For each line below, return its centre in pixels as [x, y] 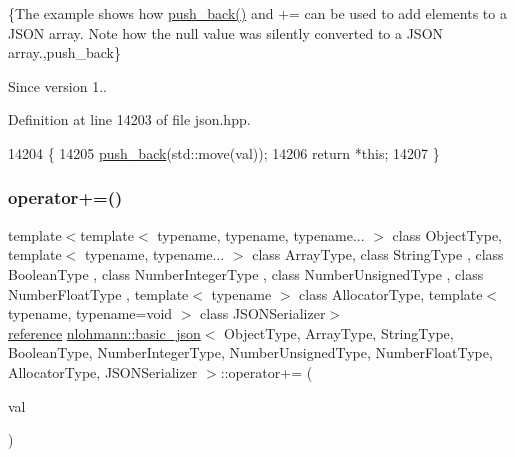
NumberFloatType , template [98, 293]
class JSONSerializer [263, 313]
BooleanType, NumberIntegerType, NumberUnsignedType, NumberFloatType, [250, 352]
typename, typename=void [90, 313]
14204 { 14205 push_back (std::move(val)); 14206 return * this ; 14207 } [224, 152]
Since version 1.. [57, 85]
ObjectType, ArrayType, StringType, [339, 332]
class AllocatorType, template [391, 293]
